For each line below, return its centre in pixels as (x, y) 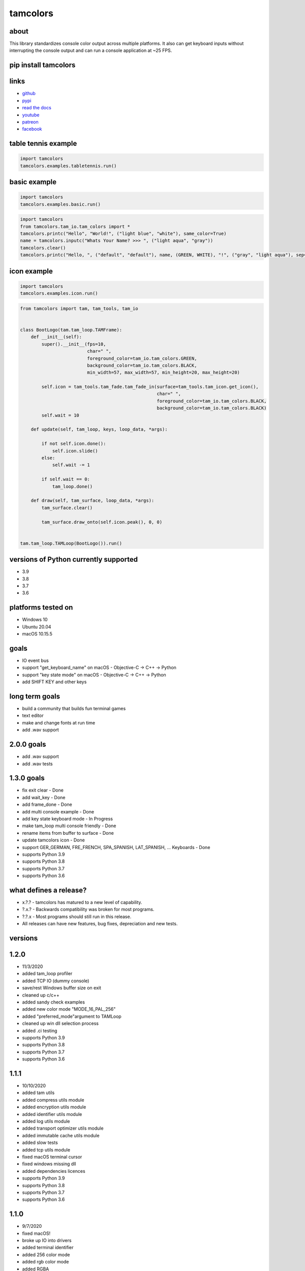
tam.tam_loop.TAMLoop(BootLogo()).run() (71, 543)
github (29, 94)
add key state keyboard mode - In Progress (67, 819)
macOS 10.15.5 (37, 634)
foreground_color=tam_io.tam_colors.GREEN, (142, 358)
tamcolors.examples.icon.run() (59, 293)
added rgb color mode (45, 1262)
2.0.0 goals (28, 745)
